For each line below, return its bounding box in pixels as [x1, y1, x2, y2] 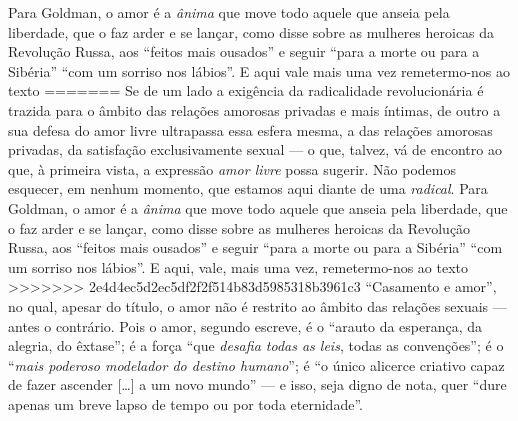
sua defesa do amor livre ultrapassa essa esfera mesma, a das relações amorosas [8, 119, 493, 140]
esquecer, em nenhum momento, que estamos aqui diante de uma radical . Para [8, 178, 488, 199]
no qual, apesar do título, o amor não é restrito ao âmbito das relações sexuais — [8, 295, 507, 316]
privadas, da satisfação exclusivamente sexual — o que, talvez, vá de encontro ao [8, 139, 502, 160]
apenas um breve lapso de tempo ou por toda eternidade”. [8, 393, 363, 414]
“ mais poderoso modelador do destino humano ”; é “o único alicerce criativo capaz [8, 354, 505, 375]
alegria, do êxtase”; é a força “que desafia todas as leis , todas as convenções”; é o [8, 335, 504, 356]
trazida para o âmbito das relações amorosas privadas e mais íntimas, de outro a [8, 99, 501, 120]
